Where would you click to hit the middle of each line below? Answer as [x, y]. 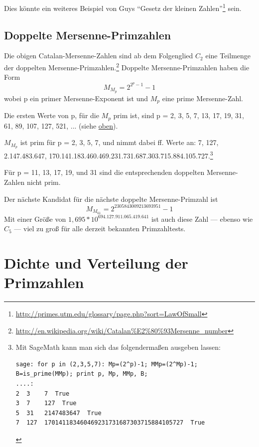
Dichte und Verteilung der [96, 262]
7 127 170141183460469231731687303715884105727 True [110, 423]
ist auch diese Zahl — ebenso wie [202, 219]
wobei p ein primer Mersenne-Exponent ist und [76, 98]
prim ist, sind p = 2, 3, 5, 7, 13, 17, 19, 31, [179, 115]
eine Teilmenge [228, 56]
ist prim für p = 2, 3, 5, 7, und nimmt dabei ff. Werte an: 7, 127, [119, 142]
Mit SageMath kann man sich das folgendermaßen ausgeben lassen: [118, 347]
